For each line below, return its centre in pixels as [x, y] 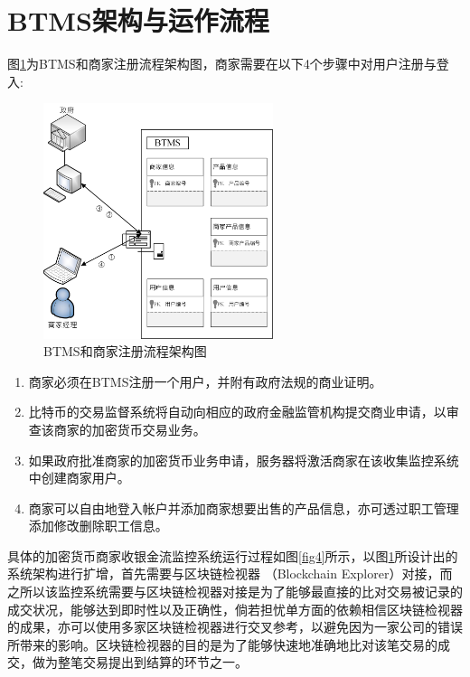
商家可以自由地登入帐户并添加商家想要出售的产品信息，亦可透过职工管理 [244, 508]
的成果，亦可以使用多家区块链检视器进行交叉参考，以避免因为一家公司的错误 [235, 627]
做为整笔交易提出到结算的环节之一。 [140, 662]
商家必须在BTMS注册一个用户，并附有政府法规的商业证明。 [205, 381]
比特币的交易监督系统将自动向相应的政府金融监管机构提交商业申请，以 [237, 412]
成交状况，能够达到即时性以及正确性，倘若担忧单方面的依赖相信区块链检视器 [235, 609]
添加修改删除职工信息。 [98, 526]
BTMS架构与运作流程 [138, 20]
